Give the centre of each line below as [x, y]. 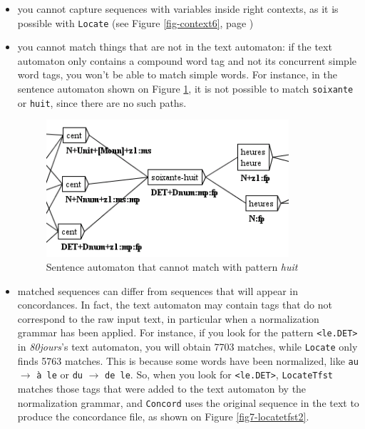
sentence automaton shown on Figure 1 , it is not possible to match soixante [185, 89]
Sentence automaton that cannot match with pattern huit [172, 267]
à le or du [60, 374]
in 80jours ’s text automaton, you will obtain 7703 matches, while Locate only [187, 347]
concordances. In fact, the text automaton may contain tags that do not [175, 305]
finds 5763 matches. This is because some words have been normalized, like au [188, 360]
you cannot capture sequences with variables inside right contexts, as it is [178, 9]
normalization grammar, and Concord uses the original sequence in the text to [188, 402]
